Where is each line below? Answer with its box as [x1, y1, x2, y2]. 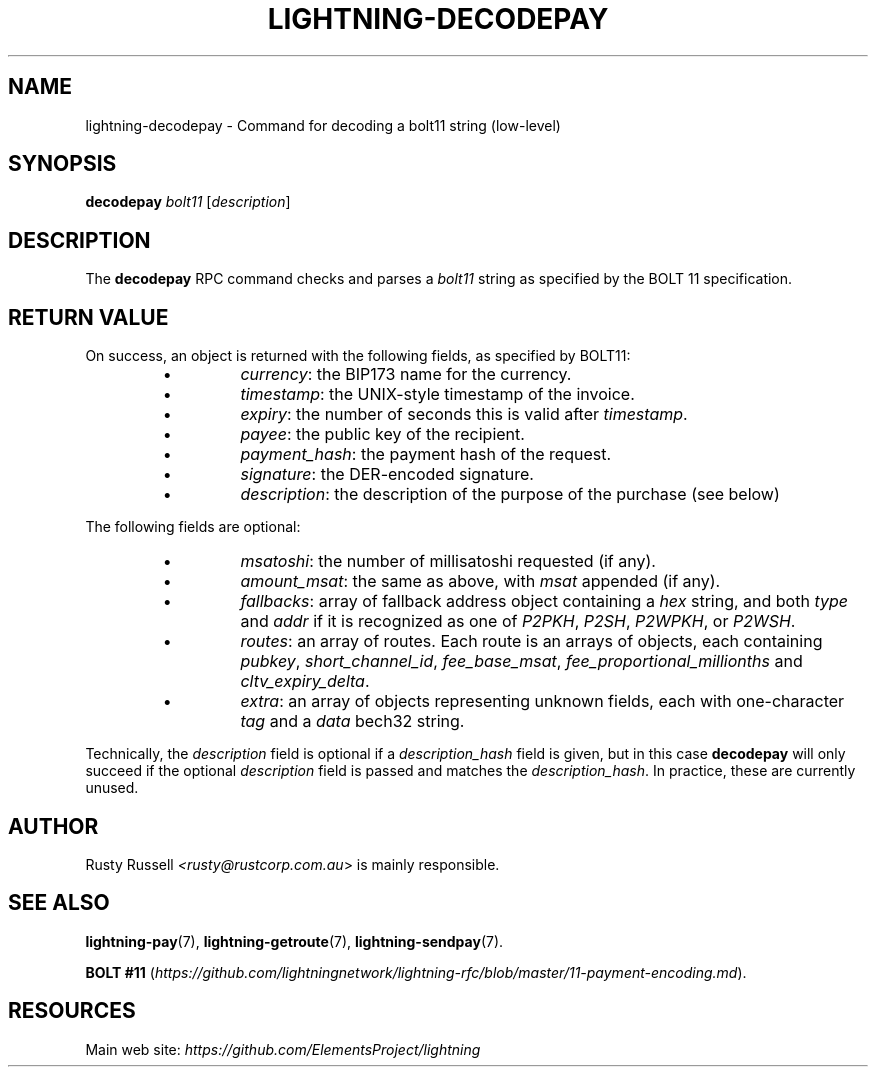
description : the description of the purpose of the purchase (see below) [240, 484, 780, 505]
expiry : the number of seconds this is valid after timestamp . [240, 404, 688, 425]
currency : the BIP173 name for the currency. [240, 364, 572, 385]
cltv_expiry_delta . [240, 671, 370, 692]
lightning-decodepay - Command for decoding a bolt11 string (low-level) [85, 116, 561, 134]
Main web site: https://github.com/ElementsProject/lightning [85, 1040, 481, 1058]
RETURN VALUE [8, 304, 169, 330]
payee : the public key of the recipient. [240, 424, 525, 445]
